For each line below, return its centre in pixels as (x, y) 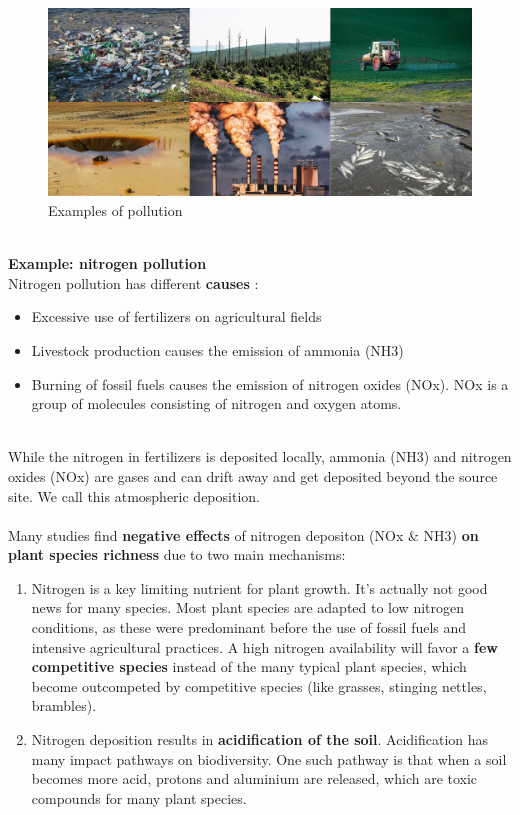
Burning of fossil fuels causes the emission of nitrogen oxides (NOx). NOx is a (270, 383)
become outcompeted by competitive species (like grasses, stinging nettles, (259, 685)
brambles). (64, 705)
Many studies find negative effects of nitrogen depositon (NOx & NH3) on (243, 534)
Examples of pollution (115, 209)
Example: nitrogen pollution (107, 263)
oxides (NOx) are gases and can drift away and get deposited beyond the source (253, 475)
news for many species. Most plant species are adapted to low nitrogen (248, 607)
